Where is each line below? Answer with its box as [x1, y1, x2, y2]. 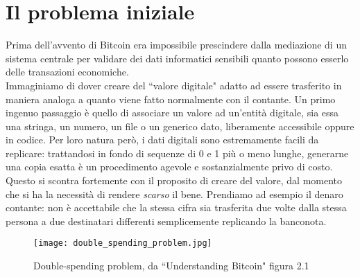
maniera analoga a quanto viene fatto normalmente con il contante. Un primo [6, 91, 336, 106]
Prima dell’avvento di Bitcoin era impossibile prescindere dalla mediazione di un [6, 37, 347, 52]
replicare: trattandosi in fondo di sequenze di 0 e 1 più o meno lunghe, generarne [6, 145, 349, 160]
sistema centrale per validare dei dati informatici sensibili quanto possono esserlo [6, 51, 349, 65]
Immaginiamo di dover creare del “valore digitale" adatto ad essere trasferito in [6, 78, 342, 92]
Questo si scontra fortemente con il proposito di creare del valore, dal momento [6, 173, 343, 188]
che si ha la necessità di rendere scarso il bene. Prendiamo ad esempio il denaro [6, 186, 343, 201]
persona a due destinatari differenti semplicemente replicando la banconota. [6, 213, 327, 228]
